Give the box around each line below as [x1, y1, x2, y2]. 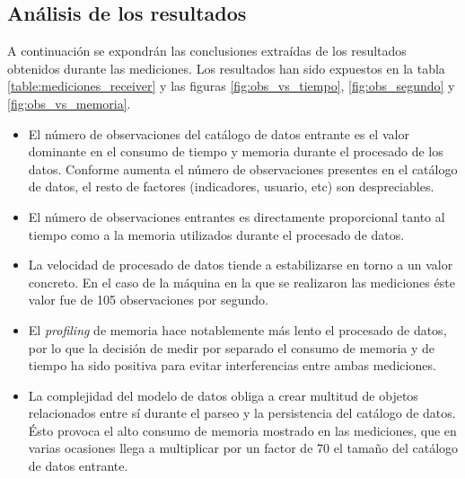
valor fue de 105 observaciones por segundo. [28, 290, 268, 309]
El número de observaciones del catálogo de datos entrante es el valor [28, 124, 409, 143]
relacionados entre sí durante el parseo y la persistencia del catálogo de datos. [28, 403, 456, 422]
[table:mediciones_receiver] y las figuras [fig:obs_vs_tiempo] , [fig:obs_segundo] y [7, 76, 455, 95]
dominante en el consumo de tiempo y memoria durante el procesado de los [28, 142, 443, 161]
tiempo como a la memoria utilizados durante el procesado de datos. [28, 225, 405, 243]
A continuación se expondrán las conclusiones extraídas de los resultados [7, 41, 407, 60]
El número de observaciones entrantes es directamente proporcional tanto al [28, 207, 445, 226]
